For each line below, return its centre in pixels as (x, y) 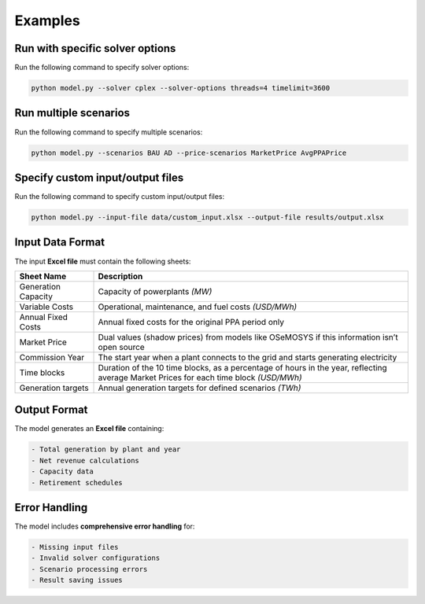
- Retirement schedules (77, 482)
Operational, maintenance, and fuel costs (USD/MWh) (198, 307)
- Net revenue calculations (85, 460)
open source (121, 347)
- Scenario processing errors (89, 569)
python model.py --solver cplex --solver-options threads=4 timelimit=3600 (181, 88)
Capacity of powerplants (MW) (155, 291)
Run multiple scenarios (72, 113)
